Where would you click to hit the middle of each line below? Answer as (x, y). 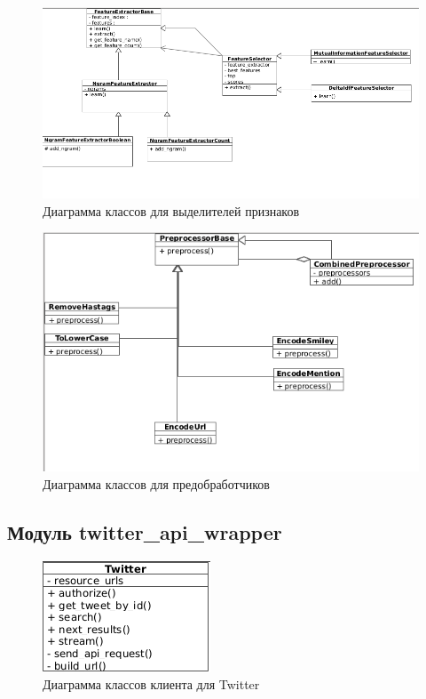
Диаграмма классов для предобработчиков (156, 483)
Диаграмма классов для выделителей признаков (171, 210)
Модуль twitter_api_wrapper (145, 531)
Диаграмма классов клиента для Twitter (151, 684)
